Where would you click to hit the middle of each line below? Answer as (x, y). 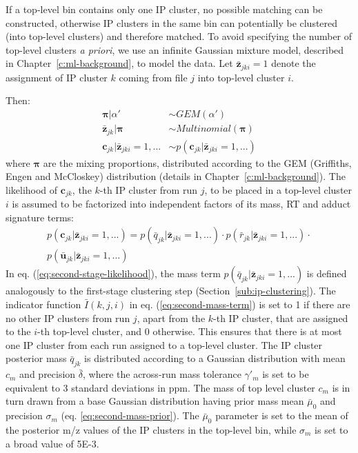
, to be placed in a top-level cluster (278, 189)
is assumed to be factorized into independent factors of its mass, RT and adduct (181, 204)
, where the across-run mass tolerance (162, 374)
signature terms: (40, 217)
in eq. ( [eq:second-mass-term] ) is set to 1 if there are (240, 304)
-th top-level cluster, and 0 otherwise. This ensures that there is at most (190, 331)
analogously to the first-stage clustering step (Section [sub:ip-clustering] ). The (171, 291)
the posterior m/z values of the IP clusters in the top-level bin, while (151, 430)
